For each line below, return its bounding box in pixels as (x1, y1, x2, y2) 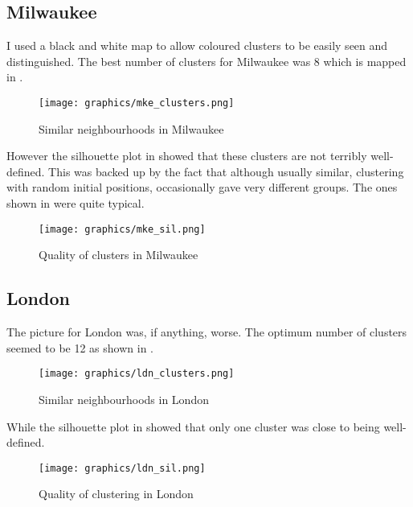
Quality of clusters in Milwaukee (39, 246, 198, 263)
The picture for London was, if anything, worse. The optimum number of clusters (6, 324, 407, 340)
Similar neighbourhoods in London (39, 390, 209, 407)
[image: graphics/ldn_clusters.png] (39, 368, 235, 380)
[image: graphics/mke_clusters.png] (39, 97, 235, 109)
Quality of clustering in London (39, 485, 194, 502)
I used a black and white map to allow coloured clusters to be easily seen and (6, 37, 388, 54)
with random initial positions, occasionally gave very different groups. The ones (6, 179, 398, 196)
